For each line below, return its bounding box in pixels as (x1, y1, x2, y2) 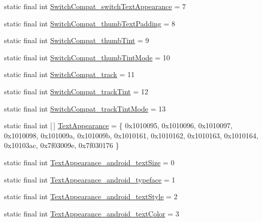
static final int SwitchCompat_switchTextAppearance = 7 (4, 1, 186, 11)
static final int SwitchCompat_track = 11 (4, 69, 135, 80)
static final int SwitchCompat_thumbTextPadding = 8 (4, 18, 176, 28)
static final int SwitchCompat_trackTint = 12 (4, 86, 149, 96)
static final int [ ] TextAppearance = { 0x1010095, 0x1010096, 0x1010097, (4, 120, 232, 131)
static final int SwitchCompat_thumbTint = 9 (4, 35, 149, 46)
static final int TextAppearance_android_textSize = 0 (4, 157, 174, 167)
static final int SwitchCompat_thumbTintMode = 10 (4, 52, 170, 62)
